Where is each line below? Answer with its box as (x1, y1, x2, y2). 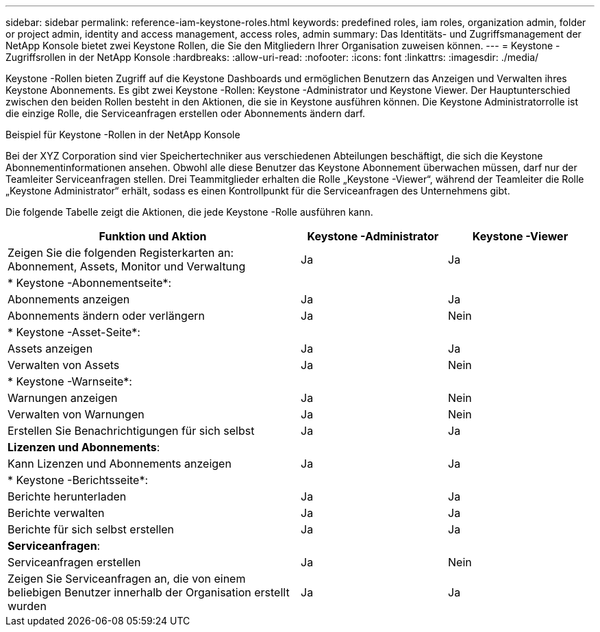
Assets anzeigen (8, 342, 93, 355)
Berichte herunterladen (8, 490, 127, 503)
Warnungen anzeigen (8, 391, 118, 405)
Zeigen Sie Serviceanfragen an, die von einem (8, 572, 246, 585)
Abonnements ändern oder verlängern (8, 309, 205, 323)
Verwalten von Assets (8, 358, 120, 372)
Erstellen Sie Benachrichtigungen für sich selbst (8, 424, 255, 438)
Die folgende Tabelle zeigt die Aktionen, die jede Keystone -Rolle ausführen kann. (5, 206, 373, 218)
